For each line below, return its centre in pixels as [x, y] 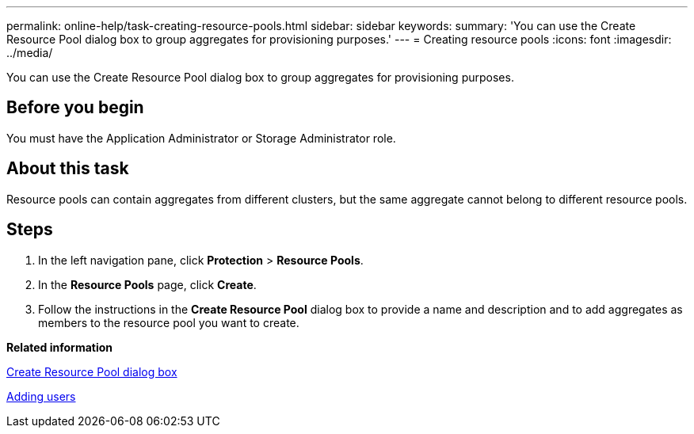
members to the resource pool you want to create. [169, 322]
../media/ [30, 53]
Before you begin [75, 108]
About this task [68, 169]
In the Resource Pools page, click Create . [147, 284]
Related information [60, 347]
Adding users [41, 396]
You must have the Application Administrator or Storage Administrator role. [201, 138]
